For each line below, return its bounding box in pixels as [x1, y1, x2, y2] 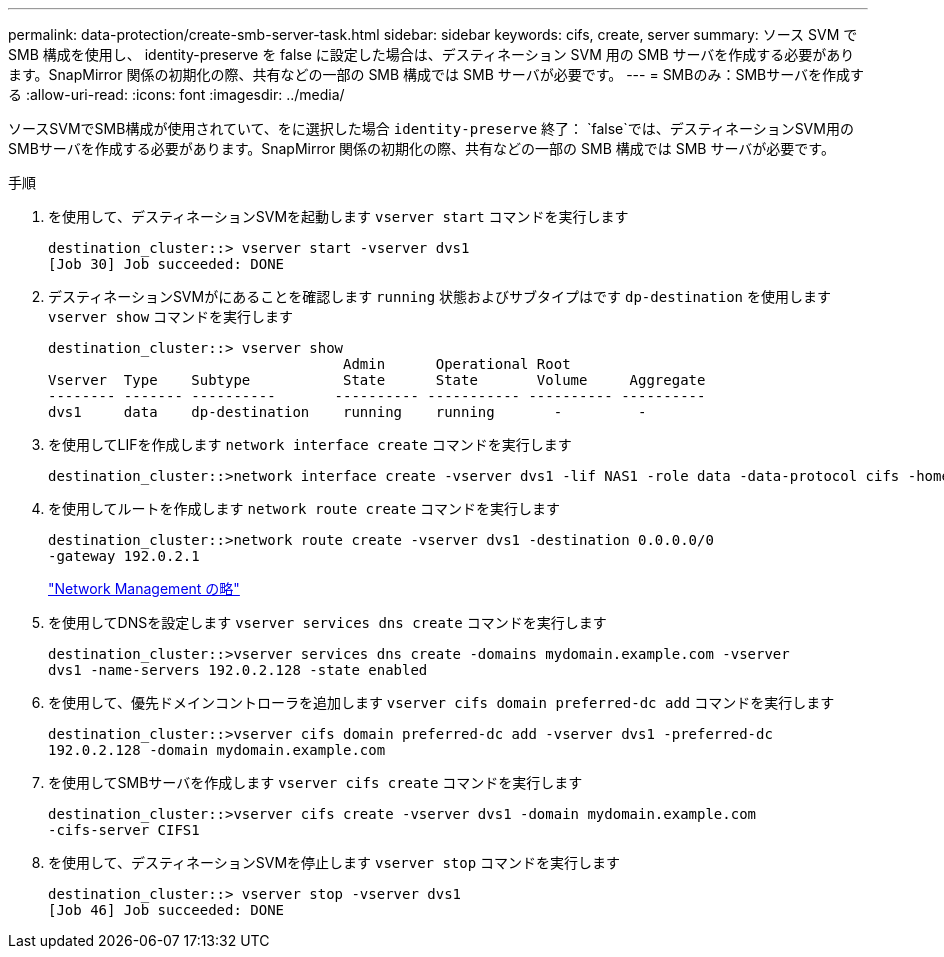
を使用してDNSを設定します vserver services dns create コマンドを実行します [48, 614, 607, 631]
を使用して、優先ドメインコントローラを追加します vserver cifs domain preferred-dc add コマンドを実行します [48, 694, 835, 711]
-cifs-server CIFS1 [48, 822, 200, 838]
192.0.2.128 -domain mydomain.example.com [48, 742, 386, 758]
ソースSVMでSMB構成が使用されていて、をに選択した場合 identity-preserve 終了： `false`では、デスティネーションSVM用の [8, 120, 854, 137]
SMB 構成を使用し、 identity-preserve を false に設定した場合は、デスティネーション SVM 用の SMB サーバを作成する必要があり [8, 46, 855, 63]
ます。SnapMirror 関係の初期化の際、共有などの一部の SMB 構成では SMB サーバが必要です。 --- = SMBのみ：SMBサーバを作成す [8, 66, 865, 83]
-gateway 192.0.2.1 [48, 548, 200, 564]
